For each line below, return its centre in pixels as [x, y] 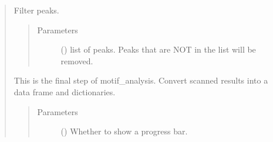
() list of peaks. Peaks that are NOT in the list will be [158, 49]
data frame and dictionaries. [65, 91]
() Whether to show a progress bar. [124, 131]
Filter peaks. [36, 10]
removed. [77, 60]
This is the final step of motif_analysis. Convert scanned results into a [141, 80]
